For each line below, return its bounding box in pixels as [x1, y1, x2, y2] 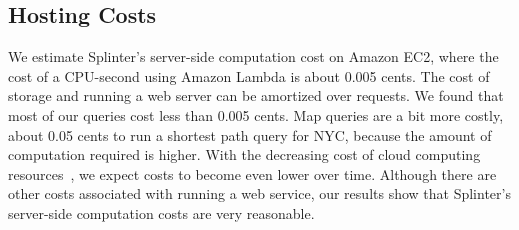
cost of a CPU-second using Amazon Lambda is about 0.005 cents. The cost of [8, 65, 490, 86]
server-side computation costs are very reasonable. [8, 202, 315, 223]
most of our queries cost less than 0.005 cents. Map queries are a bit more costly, [8, 104, 504, 125]
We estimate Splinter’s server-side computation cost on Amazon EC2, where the [8, 46, 499, 67]
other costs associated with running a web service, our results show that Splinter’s [8, 183, 511, 204]
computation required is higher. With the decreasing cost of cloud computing [8, 144, 481, 165]
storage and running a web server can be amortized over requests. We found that [8, 85, 504, 106]
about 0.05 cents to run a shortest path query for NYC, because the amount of [8, 124, 492, 145]
